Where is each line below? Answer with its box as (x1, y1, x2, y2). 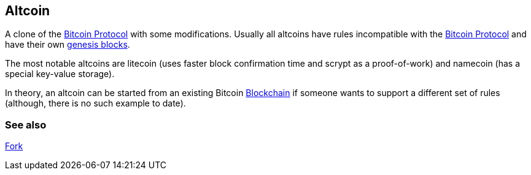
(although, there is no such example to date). (5, 98, 186, 109)
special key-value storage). (5, 69, 115, 80)
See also (5, 118, 47, 131)
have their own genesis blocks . (5, 39, 130, 50)
